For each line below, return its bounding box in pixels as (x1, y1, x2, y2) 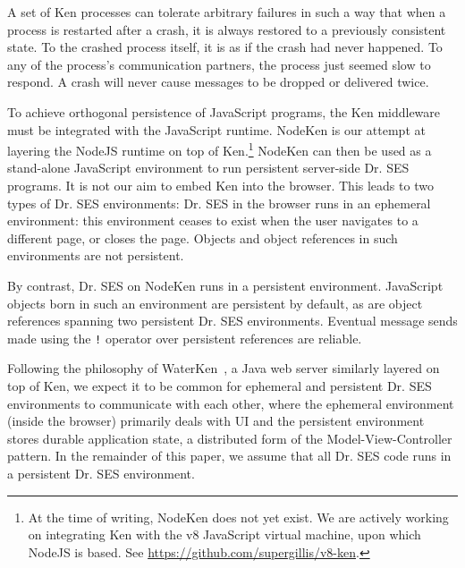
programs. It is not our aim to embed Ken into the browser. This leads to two (7, 176, 434, 194)
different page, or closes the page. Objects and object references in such (7, 228, 398, 247)
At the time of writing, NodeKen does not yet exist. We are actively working (28, 507, 449, 526)
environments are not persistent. (7, 246, 184, 265)
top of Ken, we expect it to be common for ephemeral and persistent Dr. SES (7, 377, 432, 394)
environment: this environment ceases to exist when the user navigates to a (7, 211, 418, 230)
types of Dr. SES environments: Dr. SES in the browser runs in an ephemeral (7, 193, 431, 212)
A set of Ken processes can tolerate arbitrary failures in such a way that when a (7, 3, 446, 21)
